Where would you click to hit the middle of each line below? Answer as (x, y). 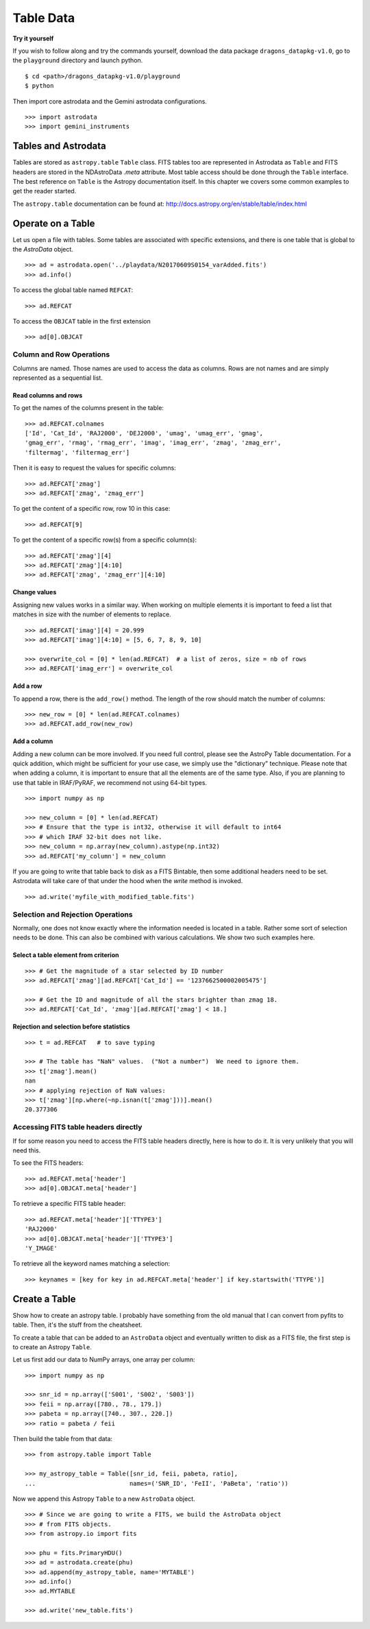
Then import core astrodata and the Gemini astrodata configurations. (110, 101)
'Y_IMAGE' (41, 1248)
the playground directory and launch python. (78, 60)
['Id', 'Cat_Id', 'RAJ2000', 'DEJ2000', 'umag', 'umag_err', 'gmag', (144, 433)
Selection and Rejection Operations (73, 914)
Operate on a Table (54, 223)
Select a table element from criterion (66, 955)
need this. (27, 1150)
